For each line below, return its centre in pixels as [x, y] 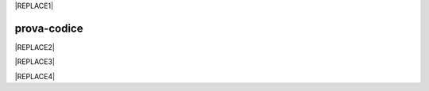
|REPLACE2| [35, 47]
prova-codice [49, 28]
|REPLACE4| [35, 76]
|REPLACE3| [35, 62]
